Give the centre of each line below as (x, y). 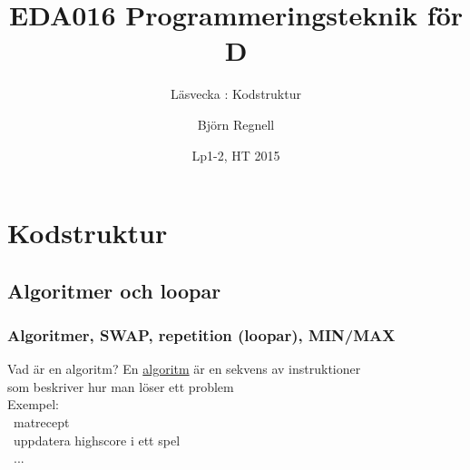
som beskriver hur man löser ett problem (121, 386)
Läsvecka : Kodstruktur (236, 94)
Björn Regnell (236, 124)
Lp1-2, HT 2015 (236, 155)
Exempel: (33, 404)
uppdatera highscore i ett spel (97, 440)
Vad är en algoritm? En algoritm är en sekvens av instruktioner (184, 369)
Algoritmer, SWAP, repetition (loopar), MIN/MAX (201, 334)
